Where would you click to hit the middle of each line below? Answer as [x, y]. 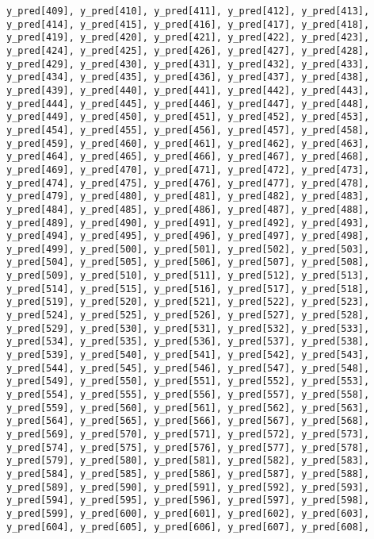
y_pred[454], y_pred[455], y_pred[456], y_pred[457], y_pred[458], [188, 130]
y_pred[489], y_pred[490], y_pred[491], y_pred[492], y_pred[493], [188, 223]
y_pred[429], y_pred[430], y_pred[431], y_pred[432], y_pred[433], [188, 64]
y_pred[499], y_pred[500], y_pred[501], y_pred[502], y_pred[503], [188, 249]
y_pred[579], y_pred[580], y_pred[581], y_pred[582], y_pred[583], [188, 461]
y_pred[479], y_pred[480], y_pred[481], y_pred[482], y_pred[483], [188, 196]
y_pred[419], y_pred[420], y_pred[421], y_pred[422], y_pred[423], [188, 38]
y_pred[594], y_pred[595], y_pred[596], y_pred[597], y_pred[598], [188, 500]
